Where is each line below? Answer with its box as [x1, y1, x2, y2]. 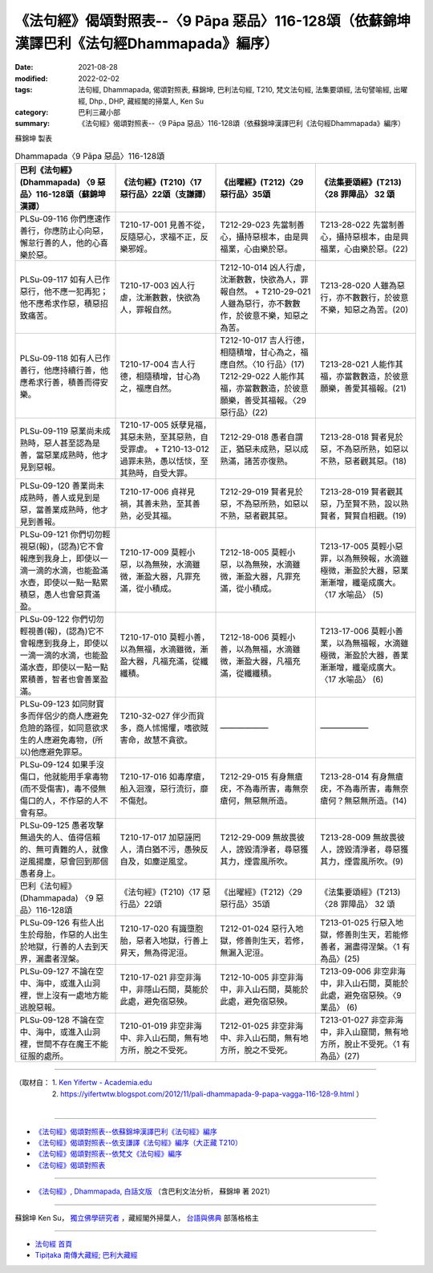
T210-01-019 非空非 [119, 1020, 194, 1031]
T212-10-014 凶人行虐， [220, 262, 310, 273]
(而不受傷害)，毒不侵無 [19, 783, 107, 795]
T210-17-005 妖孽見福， [119, 420, 212, 431]
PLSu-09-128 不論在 [19, 1015, 96, 1026]
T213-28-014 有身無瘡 [319, 771, 404, 783]
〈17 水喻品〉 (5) [319, 589, 384, 600]
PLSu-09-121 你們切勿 [19, 529, 103, 540]
